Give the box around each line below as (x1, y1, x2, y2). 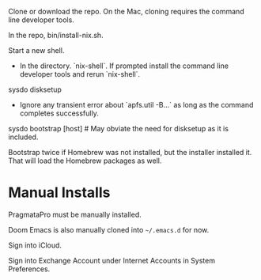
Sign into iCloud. (8, 240, 62, 250)
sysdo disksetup (8, 85, 62, 94)
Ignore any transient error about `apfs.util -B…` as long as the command (19, 100, 254, 109)
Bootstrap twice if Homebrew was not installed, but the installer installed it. (8, 148, 252, 157)
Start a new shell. (8, 46, 65, 55)
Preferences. (8, 264, 51, 274)
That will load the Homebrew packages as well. (8, 156, 162, 165)
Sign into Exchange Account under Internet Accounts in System (8, 255, 216, 265)
